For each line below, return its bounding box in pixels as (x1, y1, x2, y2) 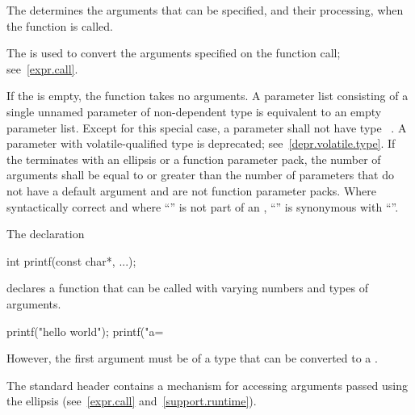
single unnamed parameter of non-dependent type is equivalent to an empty (6, 103, 382, 119)
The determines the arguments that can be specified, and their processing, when (6, 2, 404, 18)
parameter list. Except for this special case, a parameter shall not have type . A (6, 119, 407, 136)
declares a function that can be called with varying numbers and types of (6, 279, 368, 296)
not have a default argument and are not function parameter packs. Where (6, 182, 377, 199)
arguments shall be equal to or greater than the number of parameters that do (6, 166, 395, 183)
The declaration (6, 225, 85, 242)
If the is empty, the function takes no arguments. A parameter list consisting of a (6, 87, 409, 104)
